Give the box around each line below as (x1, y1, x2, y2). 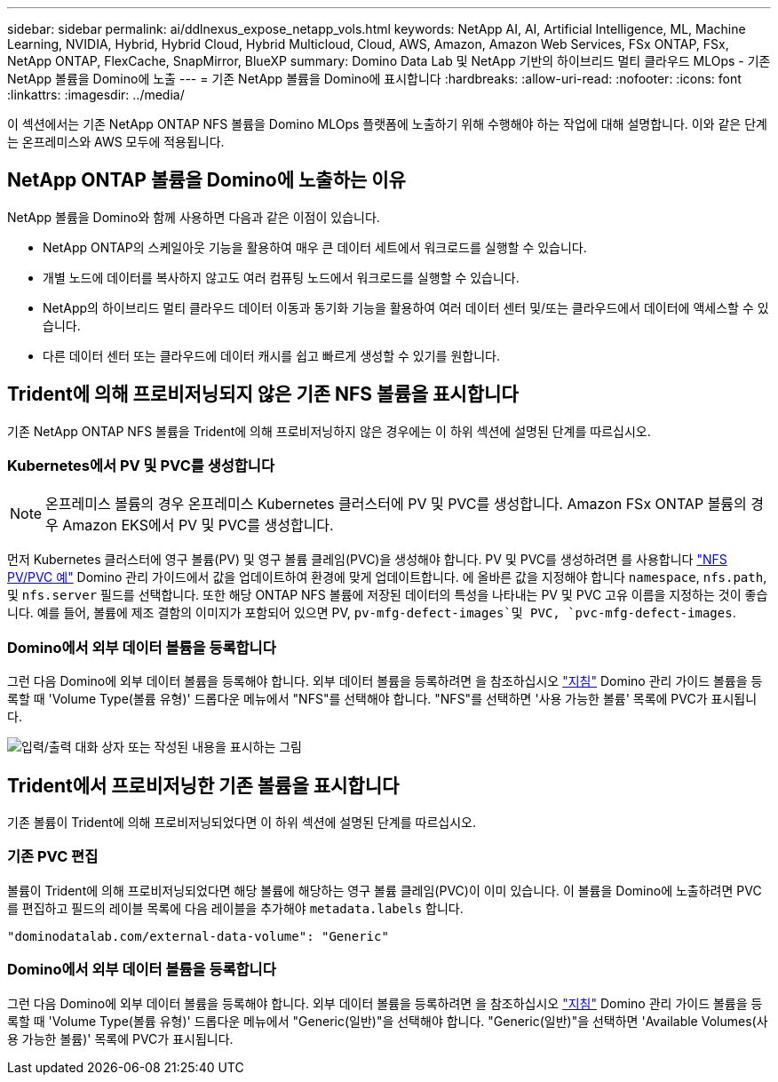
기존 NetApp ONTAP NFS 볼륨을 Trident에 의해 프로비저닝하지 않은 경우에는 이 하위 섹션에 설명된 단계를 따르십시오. (7, 423, 651, 439)
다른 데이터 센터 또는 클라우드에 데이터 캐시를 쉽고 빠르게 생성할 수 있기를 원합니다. (43, 347, 500, 363)
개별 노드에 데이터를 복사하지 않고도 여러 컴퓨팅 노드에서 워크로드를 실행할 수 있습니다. (43, 269, 520, 285)
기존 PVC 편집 (7, 847, 99, 866)
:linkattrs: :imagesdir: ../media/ (7, 87, 185, 102)
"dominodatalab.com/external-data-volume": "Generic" (7, 928, 389, 943)
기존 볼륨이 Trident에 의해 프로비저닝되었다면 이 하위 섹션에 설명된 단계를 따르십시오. (7, 815, 476, 831)
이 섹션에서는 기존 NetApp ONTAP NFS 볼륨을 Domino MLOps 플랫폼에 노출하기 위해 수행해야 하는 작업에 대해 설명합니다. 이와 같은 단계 (7, 116, 767, 131)
